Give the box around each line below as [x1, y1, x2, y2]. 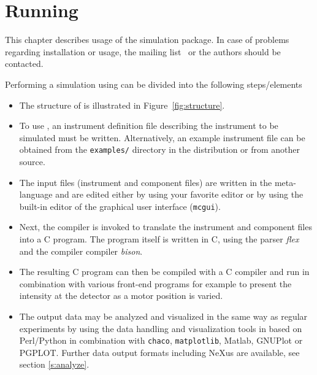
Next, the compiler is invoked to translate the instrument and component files [19, 220, 312, 233]
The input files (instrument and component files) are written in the [19, 176, 272, 188]
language [19, 188, 53, 201]
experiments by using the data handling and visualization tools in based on [19, 322, 302, 334]
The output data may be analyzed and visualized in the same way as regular [19, 309, 308, 322]
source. [19, 155, 45, 168]
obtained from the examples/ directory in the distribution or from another [19, 143, 300, 156]
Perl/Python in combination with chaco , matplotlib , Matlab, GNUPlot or [19, 334, 303, 347]
